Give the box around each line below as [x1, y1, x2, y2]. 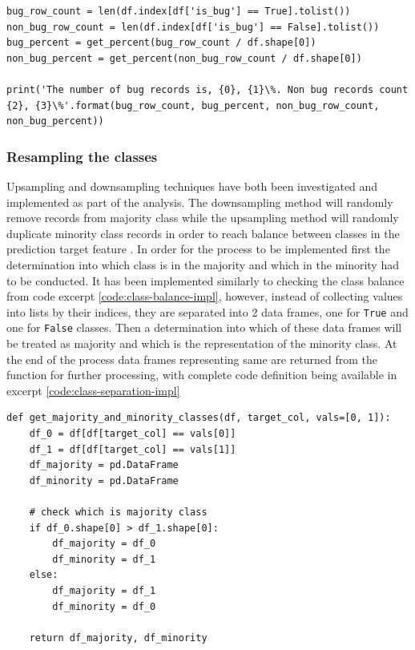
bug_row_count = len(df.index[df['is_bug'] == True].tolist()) [6, 6, 351, 17]
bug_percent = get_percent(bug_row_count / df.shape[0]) [6, 37, 316, 49]
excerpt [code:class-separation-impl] [6, 382, 180, 398]
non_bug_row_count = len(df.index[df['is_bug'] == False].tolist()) [6, 21, 380, 33]
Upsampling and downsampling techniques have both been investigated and [6, 177, 378, 194]
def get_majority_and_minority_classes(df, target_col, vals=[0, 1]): [6, 412, 391, 424]
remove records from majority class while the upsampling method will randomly [6, 209, 399, 226]
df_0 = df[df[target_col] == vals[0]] [29, 428, 236, 439]
